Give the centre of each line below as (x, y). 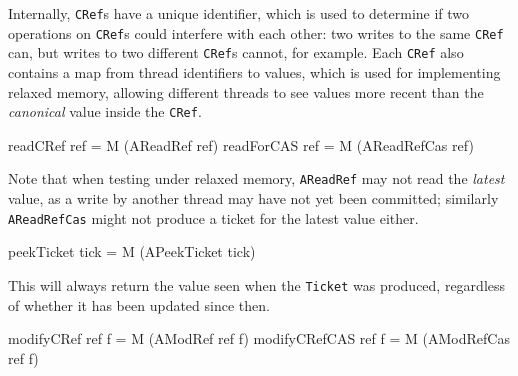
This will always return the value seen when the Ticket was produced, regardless (257, 284)
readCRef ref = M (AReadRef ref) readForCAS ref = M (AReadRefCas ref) (241, 144)
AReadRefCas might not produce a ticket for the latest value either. (213, 217)
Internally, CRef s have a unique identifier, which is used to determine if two (239, 13)
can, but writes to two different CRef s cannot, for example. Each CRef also (236, 52)
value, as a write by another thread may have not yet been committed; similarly (253, 198)
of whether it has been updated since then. (139, 304)
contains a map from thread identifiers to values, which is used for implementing (254, 71)
